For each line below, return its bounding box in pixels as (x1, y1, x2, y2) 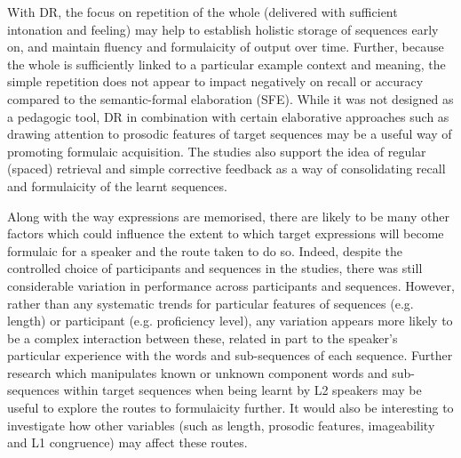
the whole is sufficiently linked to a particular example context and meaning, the (7, 54, 446, 73)
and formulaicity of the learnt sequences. (7, 176, 227, 195)
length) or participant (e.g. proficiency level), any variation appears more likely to (7, 311, 453, 330)
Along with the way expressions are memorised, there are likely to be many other (7, 206, 449, 225)
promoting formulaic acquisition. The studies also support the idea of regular (7, 141, 426, 160)
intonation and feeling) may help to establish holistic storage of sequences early (7, 20, 439, 38)
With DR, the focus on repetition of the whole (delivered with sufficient (7, 3, 398, 20)
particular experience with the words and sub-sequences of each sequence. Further (7, 346, 453, 365)
